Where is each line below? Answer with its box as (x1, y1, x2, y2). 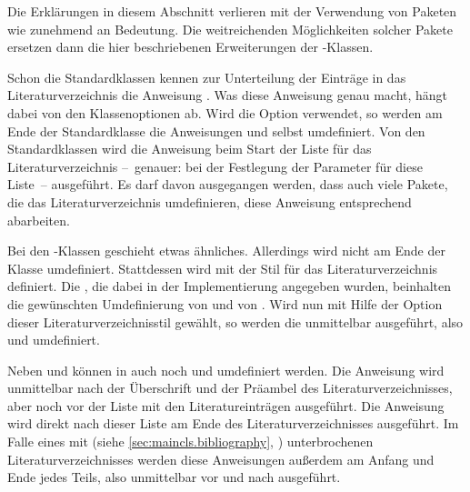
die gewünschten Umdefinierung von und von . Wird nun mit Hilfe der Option (7, 294, 443, 313)
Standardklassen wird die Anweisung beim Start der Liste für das (7, 139, 372, 158)
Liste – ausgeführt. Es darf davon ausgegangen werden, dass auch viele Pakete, (7, 175, 448, 194)
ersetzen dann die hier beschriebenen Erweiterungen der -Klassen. (7, 37, 374, 56)
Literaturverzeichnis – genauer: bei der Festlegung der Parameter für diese (7, 156, 423, 176)
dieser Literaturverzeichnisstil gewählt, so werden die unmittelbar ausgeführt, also (7, 312, 464, 331)
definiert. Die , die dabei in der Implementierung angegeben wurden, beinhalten (7, 276, 452, 296)
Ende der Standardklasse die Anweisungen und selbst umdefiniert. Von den (7, 121, 425, 140)
